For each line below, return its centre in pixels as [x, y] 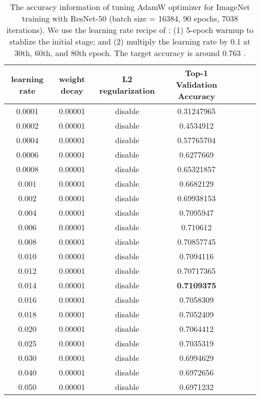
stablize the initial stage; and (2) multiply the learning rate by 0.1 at [130, 41]
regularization [127, 90]
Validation [196, 84]
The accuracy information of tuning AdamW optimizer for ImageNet [130, 7]
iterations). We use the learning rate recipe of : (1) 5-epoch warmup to [130, 30]
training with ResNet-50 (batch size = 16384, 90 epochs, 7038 [130, 18]
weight [72, 79]
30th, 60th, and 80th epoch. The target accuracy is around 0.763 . [130, 53]
